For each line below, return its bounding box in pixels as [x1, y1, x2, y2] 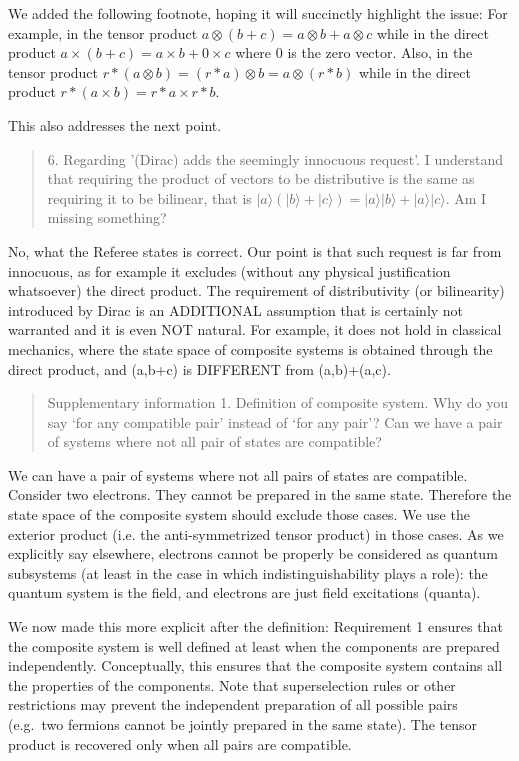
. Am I [445, 187, 487, 208]
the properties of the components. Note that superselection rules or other [8, 674, 456, 695]
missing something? [47, 207, 167, 228]
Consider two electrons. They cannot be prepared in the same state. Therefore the [8, 484, 512, 505]
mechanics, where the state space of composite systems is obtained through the [8, 338, 493, 359]
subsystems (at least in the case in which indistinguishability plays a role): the [8, 562, 488, 583]
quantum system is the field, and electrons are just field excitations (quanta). [8, 582, 481, 603]
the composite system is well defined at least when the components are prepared [8, 635, 500, 656]
